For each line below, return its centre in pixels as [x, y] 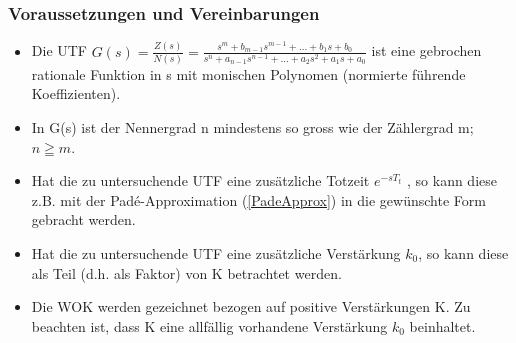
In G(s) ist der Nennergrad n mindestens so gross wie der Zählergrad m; [252, 127]
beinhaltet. [442, 325]
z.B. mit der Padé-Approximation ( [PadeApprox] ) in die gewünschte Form [258, 199]
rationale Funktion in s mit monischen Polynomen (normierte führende [248, 73]
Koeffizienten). [76, 93]
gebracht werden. [83, 219]
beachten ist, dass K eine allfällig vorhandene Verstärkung [209, 325]
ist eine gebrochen [426, 50]
